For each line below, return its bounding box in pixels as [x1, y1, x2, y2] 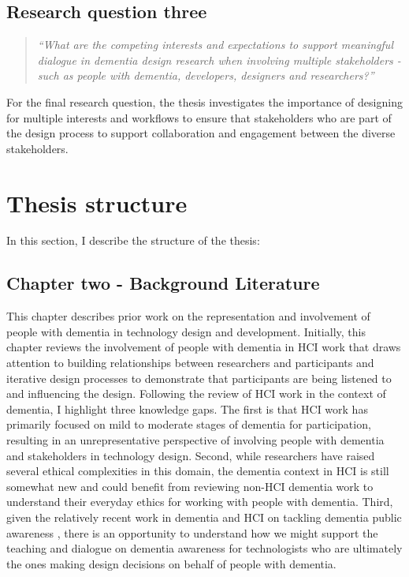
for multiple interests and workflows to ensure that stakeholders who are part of [6, 109, 392, 126]
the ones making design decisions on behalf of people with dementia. [6, 555, 336, 571]
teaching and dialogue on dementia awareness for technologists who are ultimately [6, 540, 403, 556]
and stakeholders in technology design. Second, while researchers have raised [6, 447, 375, 463]
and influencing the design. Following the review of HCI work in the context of [6, 385, 386, 402]
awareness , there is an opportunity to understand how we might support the [6, 524, 378, 541]
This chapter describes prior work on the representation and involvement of [6, 308, 370, 324]
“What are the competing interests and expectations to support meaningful [37, 36, 393, 53]
